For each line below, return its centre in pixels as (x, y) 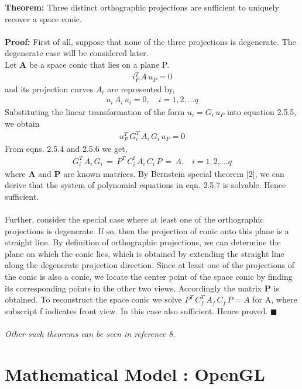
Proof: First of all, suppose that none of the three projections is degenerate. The (150, 41)
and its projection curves (49, 88)
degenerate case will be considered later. (77, 53)
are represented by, (141, 88)
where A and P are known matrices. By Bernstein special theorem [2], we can (145, 173)
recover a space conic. (43, 18)
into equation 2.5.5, (262, 111)
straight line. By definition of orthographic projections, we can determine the (143, 242)
